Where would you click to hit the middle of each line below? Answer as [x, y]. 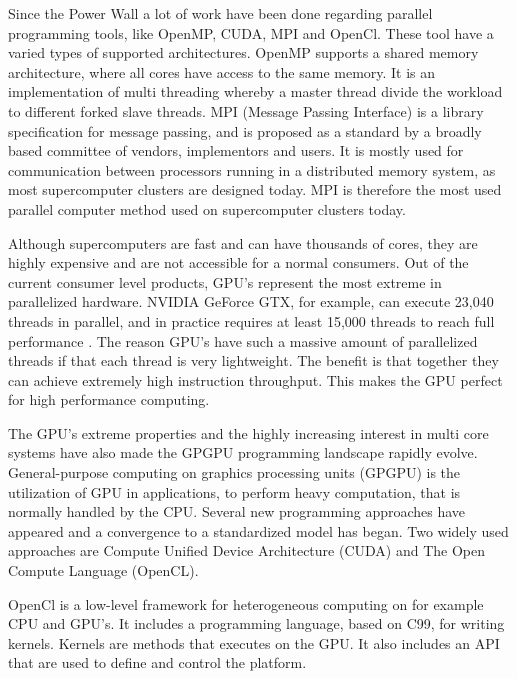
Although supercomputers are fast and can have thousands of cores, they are [243, 242]
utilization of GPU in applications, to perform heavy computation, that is [234, 491]
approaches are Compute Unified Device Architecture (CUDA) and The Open [246, 550]
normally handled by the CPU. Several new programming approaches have [237, 511]
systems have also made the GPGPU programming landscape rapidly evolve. [243, 452]
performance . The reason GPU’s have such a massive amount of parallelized [243, 340]
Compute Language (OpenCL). [103, 570]
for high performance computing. [109, 399]
